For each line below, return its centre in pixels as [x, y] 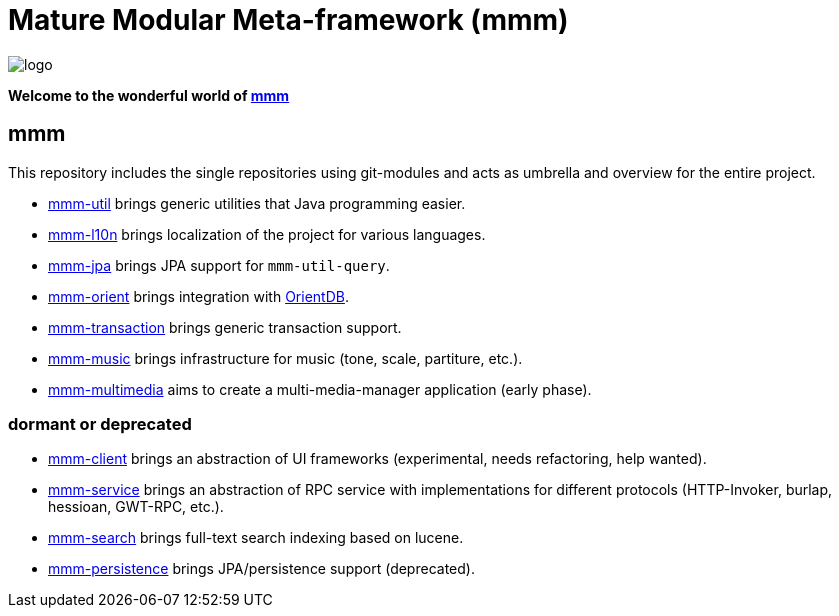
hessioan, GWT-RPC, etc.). [136, 507]
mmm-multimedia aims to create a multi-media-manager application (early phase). [320, 389]
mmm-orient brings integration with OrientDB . [198, 296]
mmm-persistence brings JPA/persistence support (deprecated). [261, 569]
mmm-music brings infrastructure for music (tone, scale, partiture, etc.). [285, 358]
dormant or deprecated [100, 423]
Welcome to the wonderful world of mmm [149, 95]
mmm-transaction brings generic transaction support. [225, 327]
